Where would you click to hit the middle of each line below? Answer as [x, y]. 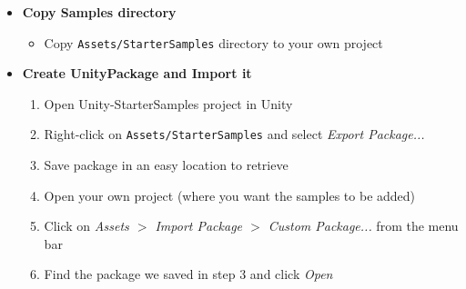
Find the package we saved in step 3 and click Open [188, 274]
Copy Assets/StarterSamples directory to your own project [213, 42]
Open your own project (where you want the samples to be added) [230, 195]
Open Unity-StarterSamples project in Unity [168, 103]
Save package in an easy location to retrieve [166, 165]
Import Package [199, 226]
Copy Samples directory [99, 12]
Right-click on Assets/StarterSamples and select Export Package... [234, 134]
